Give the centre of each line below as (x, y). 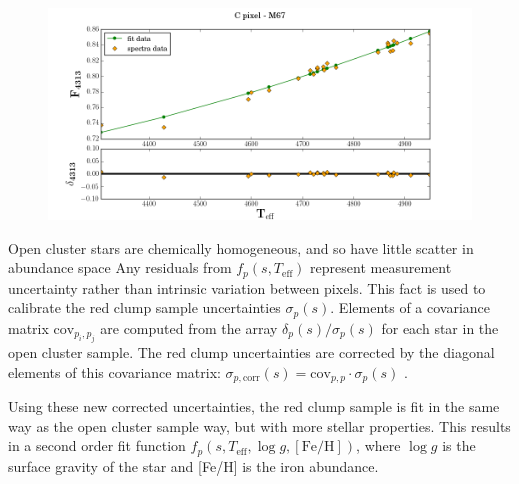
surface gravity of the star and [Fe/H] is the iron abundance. (193, 465)
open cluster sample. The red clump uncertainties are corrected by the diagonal (251, 352)
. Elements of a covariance (410, 307)
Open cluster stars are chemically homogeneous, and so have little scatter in (241, 247)
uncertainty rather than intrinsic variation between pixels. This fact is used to (247, 287)
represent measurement (381, 267)
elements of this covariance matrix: (114, 371)
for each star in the (440, 327)
